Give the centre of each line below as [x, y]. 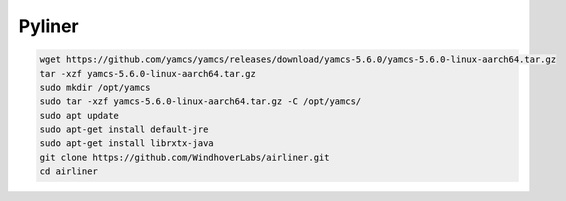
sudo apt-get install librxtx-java [126, 143]
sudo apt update [79, 115]
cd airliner [69, 171]
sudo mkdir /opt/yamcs [95, 87]
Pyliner [48, 26]
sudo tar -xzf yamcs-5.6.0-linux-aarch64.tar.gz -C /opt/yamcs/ [200, 101]
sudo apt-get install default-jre [124, 129]
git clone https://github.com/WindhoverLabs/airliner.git [184, 157]
